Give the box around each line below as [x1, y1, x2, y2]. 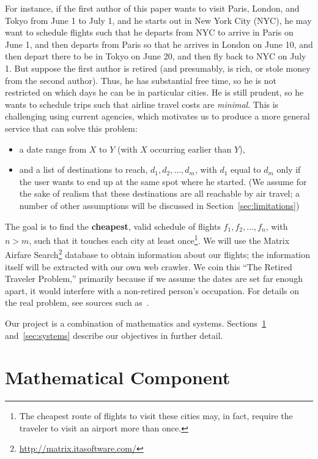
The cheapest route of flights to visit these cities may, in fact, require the [19, 409, 293, 422]
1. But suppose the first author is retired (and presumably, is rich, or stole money [5, 61, 311, 74]
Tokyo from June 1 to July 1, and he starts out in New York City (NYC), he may [5, 13, 312, 26]
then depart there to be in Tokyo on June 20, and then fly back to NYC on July [5, 50, 306, 63]
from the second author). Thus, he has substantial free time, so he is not [5, 74, 276, 86]
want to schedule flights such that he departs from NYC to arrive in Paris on [5, 26, 294, 39]
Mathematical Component [5, 365, 231, 390]
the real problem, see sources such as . [5, 296, 149, 309]
